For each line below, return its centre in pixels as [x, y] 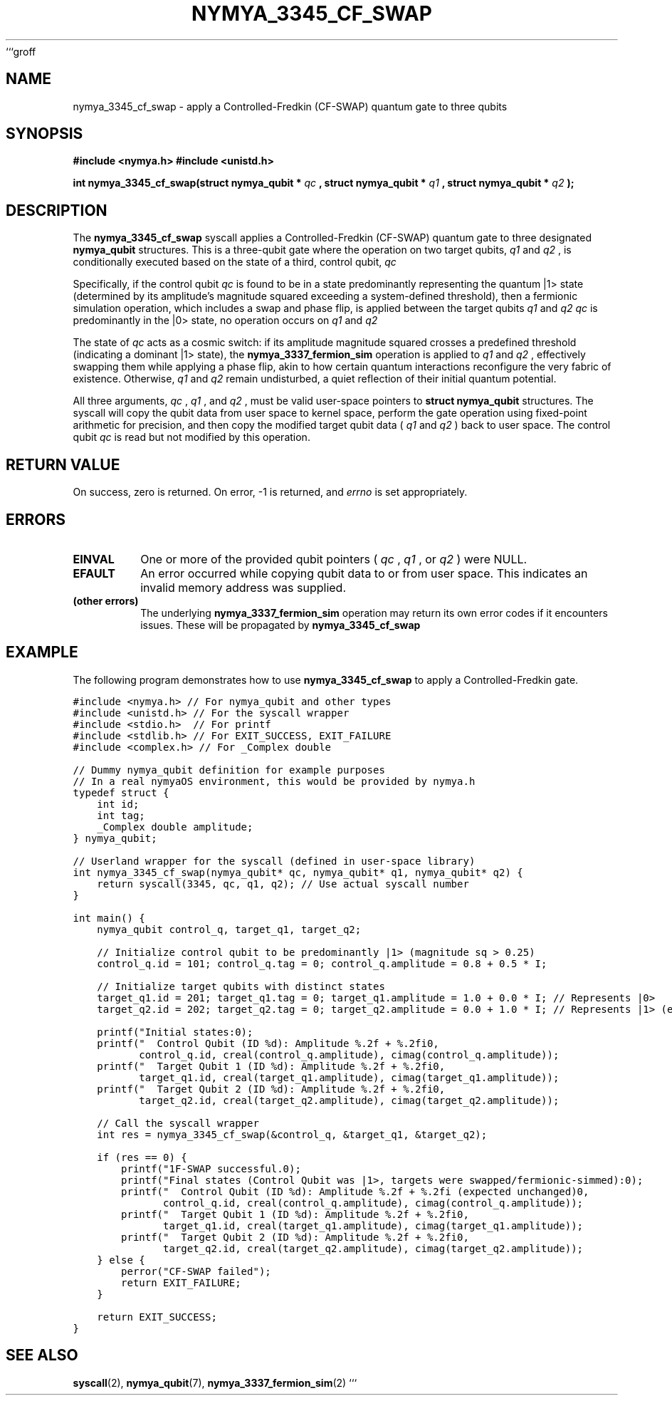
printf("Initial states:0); [175, 1032]
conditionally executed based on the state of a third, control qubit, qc [235, 262]
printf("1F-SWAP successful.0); [211, 1168]
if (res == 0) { [142, 1157]
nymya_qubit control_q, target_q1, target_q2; [229, 929]
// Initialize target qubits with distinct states [241, 986]
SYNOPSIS [44, 134]
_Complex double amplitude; [175, 827]
